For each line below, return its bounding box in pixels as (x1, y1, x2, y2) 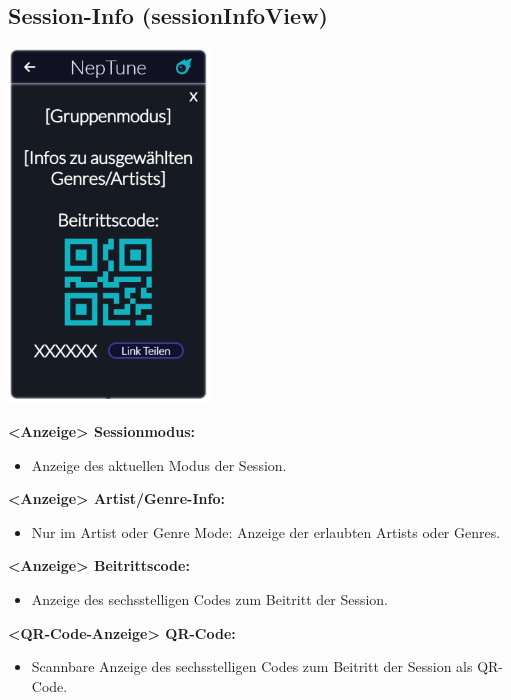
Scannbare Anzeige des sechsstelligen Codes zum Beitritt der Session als (31, 656, 473, 677)
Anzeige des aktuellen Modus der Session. (31, 454, 287, 475)
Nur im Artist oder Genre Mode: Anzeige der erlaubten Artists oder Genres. (31, 521, 501, 542)
